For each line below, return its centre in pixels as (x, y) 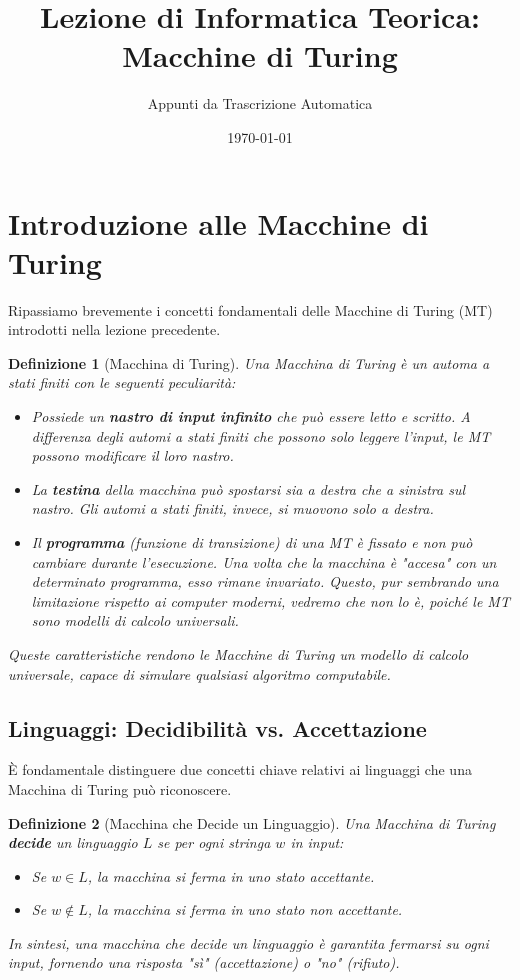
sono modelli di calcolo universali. (135, 620)
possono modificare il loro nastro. (132, 455)
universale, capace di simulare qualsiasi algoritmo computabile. (199, 673)
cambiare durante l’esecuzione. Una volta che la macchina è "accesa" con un (264, 561)
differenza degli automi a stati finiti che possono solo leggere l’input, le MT (261, 435)
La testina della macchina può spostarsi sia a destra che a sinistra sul (248, 488)
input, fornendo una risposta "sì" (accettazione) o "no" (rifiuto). (204, 962)
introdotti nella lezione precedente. (114, 329)
